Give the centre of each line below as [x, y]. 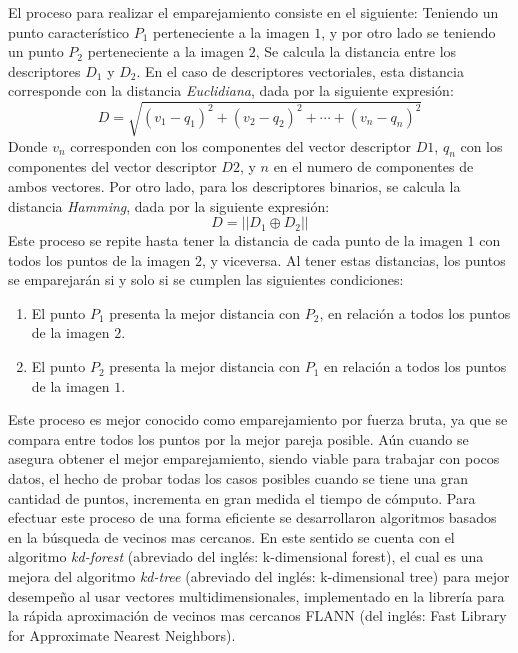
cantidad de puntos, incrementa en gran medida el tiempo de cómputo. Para [242, 497]
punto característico [69, 31]
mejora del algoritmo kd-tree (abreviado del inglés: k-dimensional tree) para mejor [259, 576]
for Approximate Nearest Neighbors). [122, 634]
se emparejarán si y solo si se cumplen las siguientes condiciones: [206, 279]
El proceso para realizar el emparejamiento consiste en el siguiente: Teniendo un [253, 12]
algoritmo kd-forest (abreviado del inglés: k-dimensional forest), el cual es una [246, 556]
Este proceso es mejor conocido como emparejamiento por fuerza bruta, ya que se [258, 419]
